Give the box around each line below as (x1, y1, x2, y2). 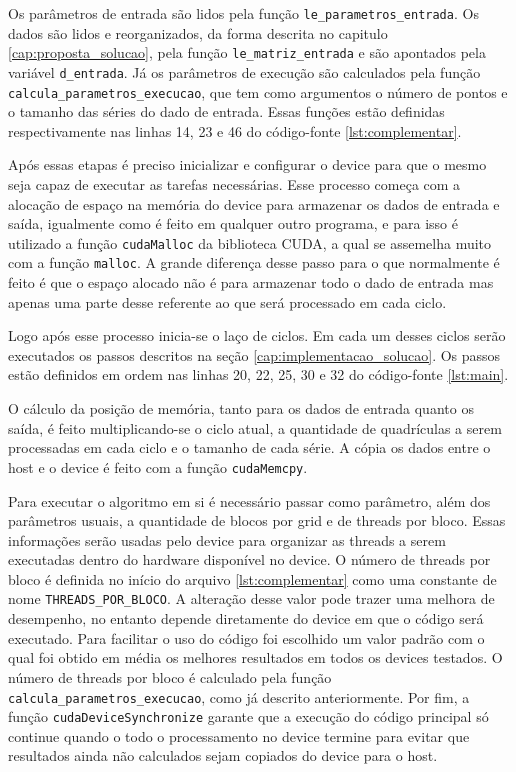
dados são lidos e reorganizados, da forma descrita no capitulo (8, 22, 388, 43)
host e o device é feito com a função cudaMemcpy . (8, 456, 308, 477)
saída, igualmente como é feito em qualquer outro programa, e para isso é (8, 213, 458, 234)
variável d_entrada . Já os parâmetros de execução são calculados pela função (8, 61, 481, 82)
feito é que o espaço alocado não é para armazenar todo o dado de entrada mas (8, 272, 494, 293)
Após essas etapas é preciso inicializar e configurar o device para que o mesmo (8, 154, 487, 175)
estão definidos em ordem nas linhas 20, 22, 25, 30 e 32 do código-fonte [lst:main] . (8, 364, 509, 385)
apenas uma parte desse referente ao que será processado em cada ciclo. (8, 291, 447, 312)
